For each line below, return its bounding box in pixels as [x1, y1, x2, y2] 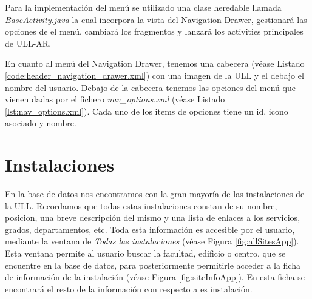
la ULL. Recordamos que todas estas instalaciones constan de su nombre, [5, 199, 277, 212]
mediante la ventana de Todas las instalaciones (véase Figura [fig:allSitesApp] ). [5, 235, 299, 247]
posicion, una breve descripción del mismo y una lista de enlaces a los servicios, [5, 211, 300, 224]
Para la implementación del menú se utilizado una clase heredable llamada [5, 1, 282, 13]
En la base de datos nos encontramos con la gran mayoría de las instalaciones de [5, 187, 305, 200]
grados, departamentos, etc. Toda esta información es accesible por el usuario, [5, 223, 295, 235]
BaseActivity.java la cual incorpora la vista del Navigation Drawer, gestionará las [5, 13, 307, 25]
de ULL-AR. [5, 36, 52, 49]
